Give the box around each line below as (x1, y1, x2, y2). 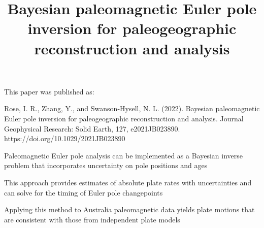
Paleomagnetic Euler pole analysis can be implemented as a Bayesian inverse (4, 150, 243, 160)
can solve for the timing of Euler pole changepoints (4, 187, 163, 198)
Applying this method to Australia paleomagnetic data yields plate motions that (4, 204, 255, 215)
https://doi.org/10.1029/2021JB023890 (4, 133, 125, 144)
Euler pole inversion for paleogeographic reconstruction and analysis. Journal (4, 113, 244, 123)
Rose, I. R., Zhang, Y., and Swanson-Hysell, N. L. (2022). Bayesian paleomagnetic (4, 103, 260, 114)
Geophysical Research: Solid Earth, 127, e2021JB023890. (4, 123, 180, 134)
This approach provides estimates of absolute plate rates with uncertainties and (4, 177, 252, 187)
